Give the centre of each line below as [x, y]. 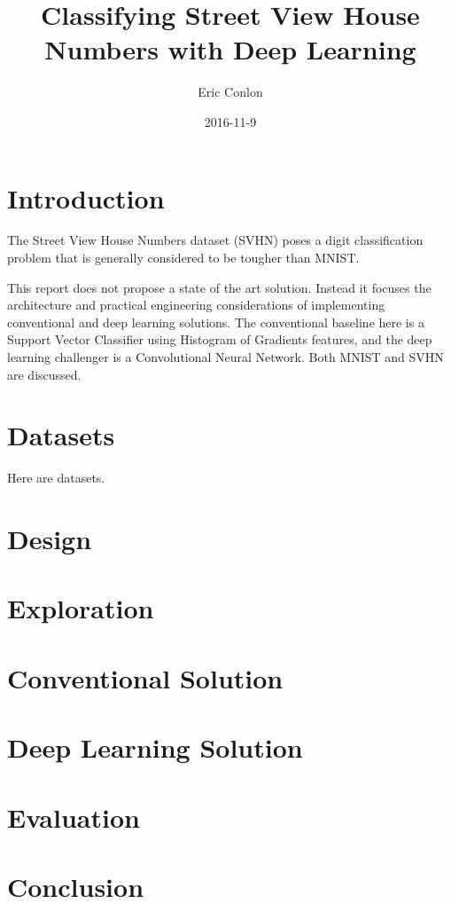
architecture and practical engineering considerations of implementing [196, 305]
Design [50, 539]
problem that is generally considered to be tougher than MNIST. [183, 258]
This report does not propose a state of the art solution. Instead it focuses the [219, 287]
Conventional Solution [145, 677]
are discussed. [44, 374]
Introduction [86, 197]
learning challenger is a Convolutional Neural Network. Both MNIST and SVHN [225, 357]
